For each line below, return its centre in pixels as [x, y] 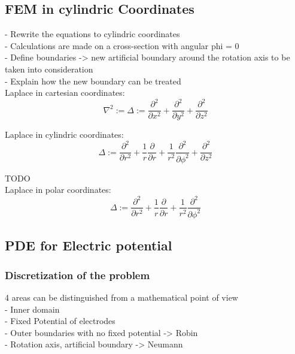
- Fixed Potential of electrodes [60, 321]
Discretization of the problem [77, 275]
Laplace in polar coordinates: [58, 190]
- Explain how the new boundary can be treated [93, 81]
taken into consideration [49, 69]
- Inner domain [32, 309]
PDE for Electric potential [89, 245]
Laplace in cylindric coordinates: [64, 134]
